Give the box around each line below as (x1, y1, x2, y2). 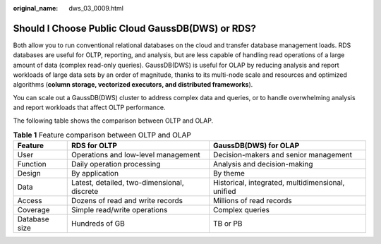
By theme (212, 169, 245, 178)
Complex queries (212, 205, 270, 215)
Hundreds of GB (71, 219, 125, 228)
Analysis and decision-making (212, 159, 313, 169)
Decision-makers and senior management (212, 150, 353, 160)
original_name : (13, 4, 59, 12)
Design (17, 169, 42, 178)
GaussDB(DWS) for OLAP (212, 141, 300, 151)
